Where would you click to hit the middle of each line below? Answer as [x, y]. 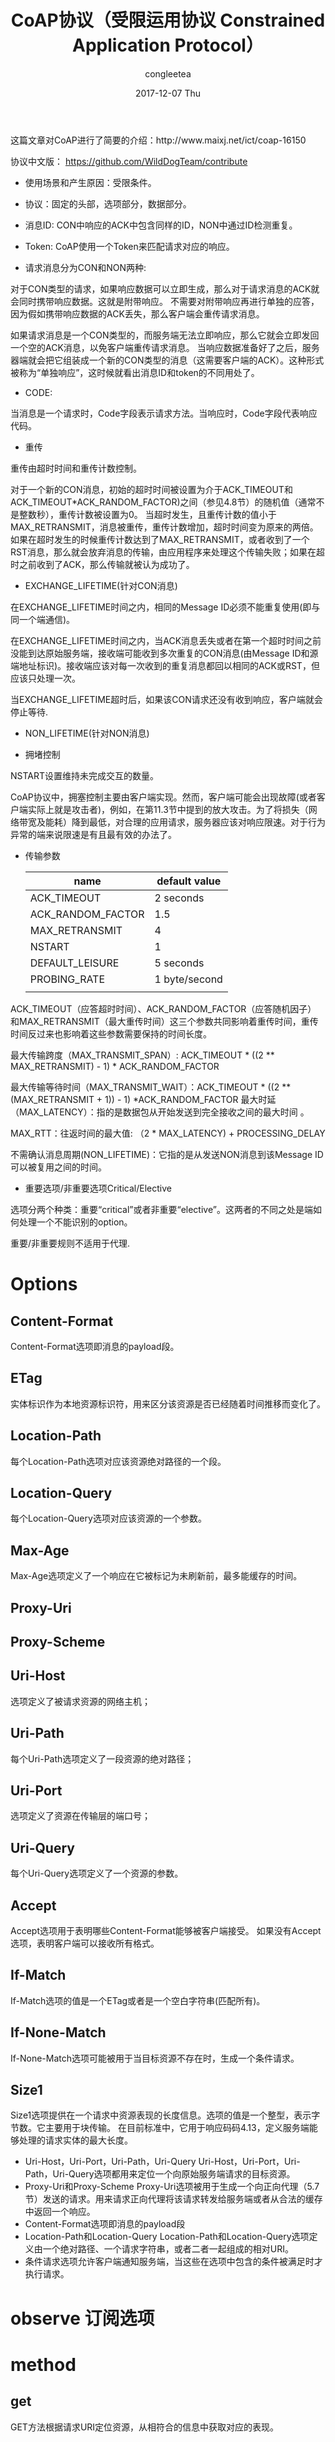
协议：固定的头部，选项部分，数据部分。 [108, 203]
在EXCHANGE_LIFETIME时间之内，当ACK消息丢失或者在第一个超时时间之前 [166, 640]
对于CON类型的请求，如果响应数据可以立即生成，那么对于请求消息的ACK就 [165, 288]
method [43, 2364]
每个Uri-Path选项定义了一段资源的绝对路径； [102, 1758]
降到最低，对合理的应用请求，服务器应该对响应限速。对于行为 [198, 822]
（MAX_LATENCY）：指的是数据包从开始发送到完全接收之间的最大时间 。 [160, 1112]
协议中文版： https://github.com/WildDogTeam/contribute [129, 161]
